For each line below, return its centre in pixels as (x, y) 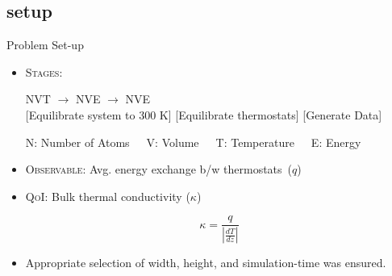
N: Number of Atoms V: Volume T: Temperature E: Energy (193, 142)
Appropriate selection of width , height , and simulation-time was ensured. (206, 263)
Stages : (44, 71)
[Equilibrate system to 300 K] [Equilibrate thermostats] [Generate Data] (204, 114)
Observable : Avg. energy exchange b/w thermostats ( (159, 169)
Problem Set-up (45, 45)
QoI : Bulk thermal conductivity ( (108, 196)
